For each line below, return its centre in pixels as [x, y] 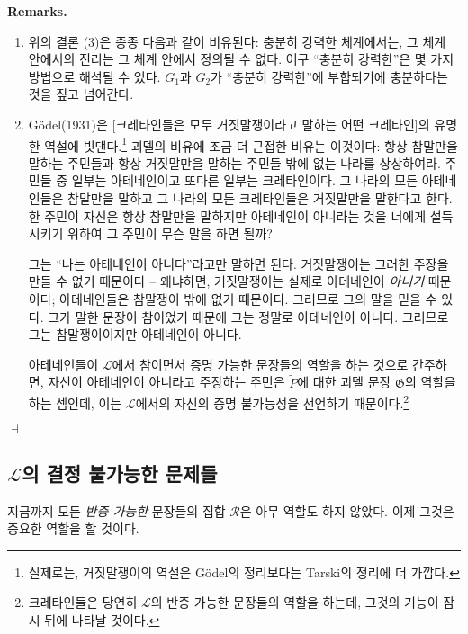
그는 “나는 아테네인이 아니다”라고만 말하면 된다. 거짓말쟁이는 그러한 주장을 [238, 263]
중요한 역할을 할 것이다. [73, 528]
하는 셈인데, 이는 [75, 402]
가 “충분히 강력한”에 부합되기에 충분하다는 [329, 76]
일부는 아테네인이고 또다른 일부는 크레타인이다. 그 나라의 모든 [245, 180]
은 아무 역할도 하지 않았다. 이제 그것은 [347, 510]
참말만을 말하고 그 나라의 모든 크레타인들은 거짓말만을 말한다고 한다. [260, 198]
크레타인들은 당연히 [83, 602]
